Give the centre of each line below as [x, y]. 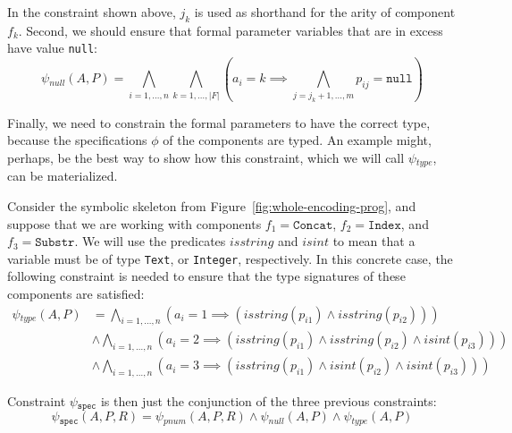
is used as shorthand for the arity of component [325, 12]
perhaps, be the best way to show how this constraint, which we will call [206, 157]
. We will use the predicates [150, 241]
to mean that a [374, 241]
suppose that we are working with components [134, 223]
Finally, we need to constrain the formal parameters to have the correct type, [219, 122]
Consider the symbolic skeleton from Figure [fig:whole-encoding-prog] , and [212, 205]
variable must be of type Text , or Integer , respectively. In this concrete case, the [230, 258]
